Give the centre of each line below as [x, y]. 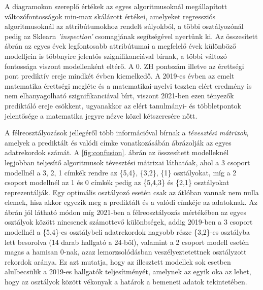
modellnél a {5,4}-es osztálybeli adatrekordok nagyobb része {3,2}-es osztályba [127, 232]
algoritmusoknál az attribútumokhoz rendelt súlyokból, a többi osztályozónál [124, 26]
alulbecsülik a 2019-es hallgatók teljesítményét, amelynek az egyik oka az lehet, [128, 271]
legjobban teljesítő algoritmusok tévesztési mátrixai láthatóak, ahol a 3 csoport [127, 162]
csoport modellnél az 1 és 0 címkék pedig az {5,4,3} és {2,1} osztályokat [117, 182]
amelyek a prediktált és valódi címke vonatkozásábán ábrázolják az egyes [118, 142]
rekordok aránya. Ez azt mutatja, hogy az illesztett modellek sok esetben [118, 261]
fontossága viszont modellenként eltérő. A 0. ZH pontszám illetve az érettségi [124, 66]
